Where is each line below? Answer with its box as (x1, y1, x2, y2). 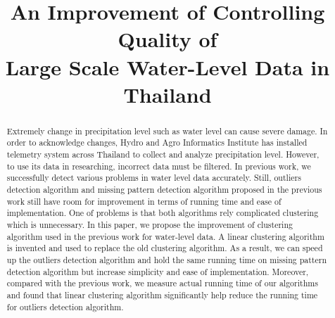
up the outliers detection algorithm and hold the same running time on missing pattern (6, 253, 327, 265)
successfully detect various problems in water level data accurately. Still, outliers (6, 172, 301, 184)
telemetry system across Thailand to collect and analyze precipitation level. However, (6, 148, 320, 160)
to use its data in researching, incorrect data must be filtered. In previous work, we (6, 160, 311, 172)
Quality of (118, 25, 217, 53)
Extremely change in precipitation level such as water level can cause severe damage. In (6, 125, 328, 136)
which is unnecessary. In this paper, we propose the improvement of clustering (6, 218, 293, 230)
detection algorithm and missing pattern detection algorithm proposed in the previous (6, 184, 322, 196)
